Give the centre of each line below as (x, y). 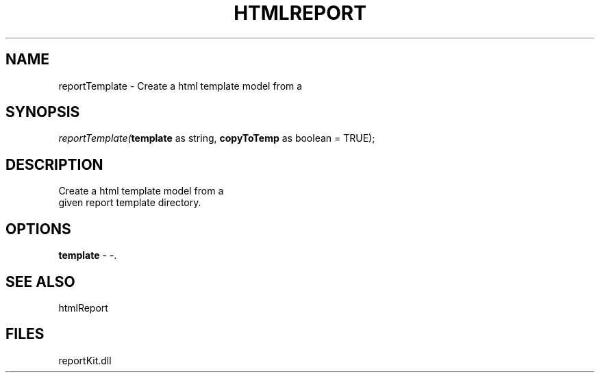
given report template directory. (130, 203)
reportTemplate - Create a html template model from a (180, 86)
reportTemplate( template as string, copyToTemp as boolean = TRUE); (217, 138)
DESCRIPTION (54, 164)
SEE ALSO (40, 281)
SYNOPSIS (43, 112)
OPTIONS (38, 229)
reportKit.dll (85, 360)
